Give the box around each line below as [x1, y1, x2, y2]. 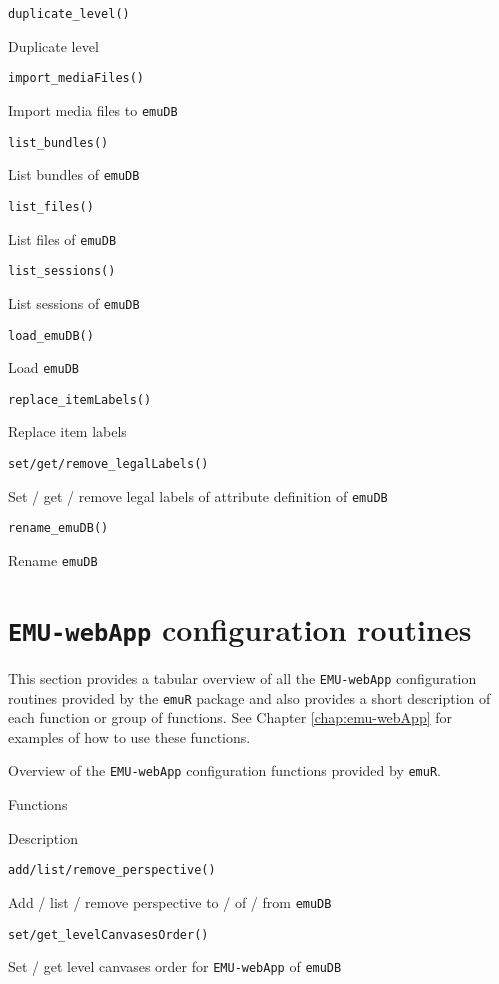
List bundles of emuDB [8, 164, 140, 185]
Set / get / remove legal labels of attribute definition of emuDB [8, 485, 388, 506]
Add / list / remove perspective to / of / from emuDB [8, 891, 332, 912]
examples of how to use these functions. [8, 726, 251, 747]
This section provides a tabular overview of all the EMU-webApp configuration [8, 667, 477, 688]
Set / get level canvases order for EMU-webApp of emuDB [8, 956, 342, 977]
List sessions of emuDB [8, 292, 140, 313]
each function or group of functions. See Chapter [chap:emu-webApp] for [8, 707, 453, 728]
